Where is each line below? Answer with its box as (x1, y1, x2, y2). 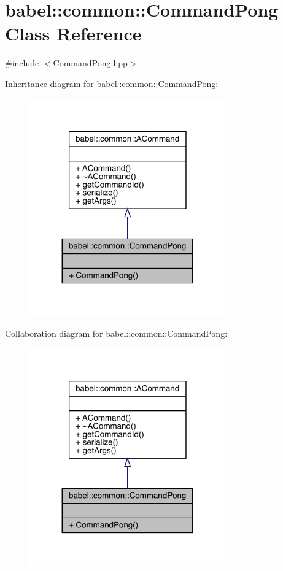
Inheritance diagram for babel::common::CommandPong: (5, 77, 219, 90)
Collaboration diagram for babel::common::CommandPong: (5, 327, 228, 340)
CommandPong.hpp (53, 56, 128, 69)
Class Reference (5, 21, 142, 46)
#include (5, 56, 39, 69)
